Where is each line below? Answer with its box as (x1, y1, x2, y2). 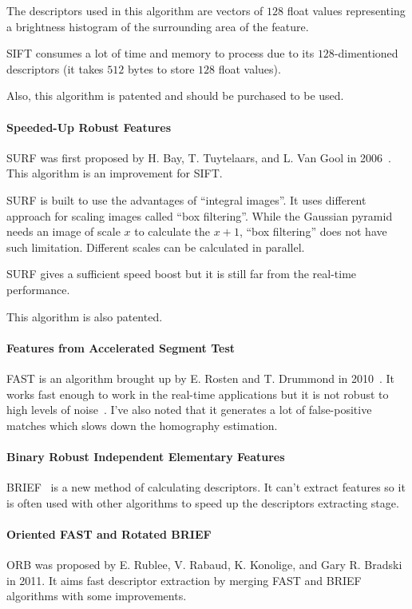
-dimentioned (334, 45, 398, 62)
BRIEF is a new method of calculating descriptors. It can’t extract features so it (6, 479, 406, 496)
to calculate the (134, 223, 211, 240)
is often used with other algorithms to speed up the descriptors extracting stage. (6, 494, 399, 511)
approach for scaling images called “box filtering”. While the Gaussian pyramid (6, 207, 393, 224)
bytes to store (127, 60, 195, 77)
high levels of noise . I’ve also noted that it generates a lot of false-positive (6, 401, 372, 418)
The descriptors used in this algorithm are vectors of (6, 2, 263, 18)
